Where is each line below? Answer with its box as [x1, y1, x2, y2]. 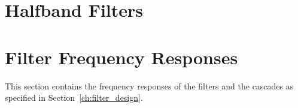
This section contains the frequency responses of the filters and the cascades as [5, 79, 294, 92]
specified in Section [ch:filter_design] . [5, 91, 143, 104]
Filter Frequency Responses [5, 44, 238, 69]
